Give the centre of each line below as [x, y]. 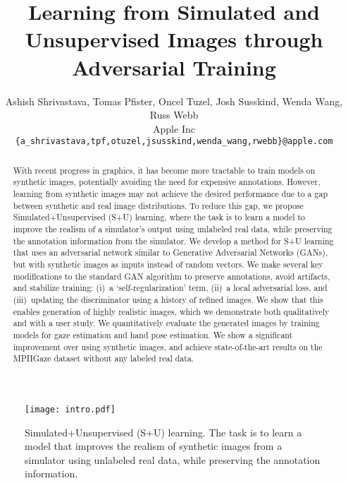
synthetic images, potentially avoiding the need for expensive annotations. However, [167, 182]
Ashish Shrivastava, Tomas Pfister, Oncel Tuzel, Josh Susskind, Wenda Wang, [174, 101]
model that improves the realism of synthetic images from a [154, 446]
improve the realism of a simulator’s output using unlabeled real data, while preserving [173, 229]
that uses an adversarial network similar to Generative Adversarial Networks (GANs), [170, 252]
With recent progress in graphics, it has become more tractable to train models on [164, 170]
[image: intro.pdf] [70, 409]
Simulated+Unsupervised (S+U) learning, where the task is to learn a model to [159, 217]
